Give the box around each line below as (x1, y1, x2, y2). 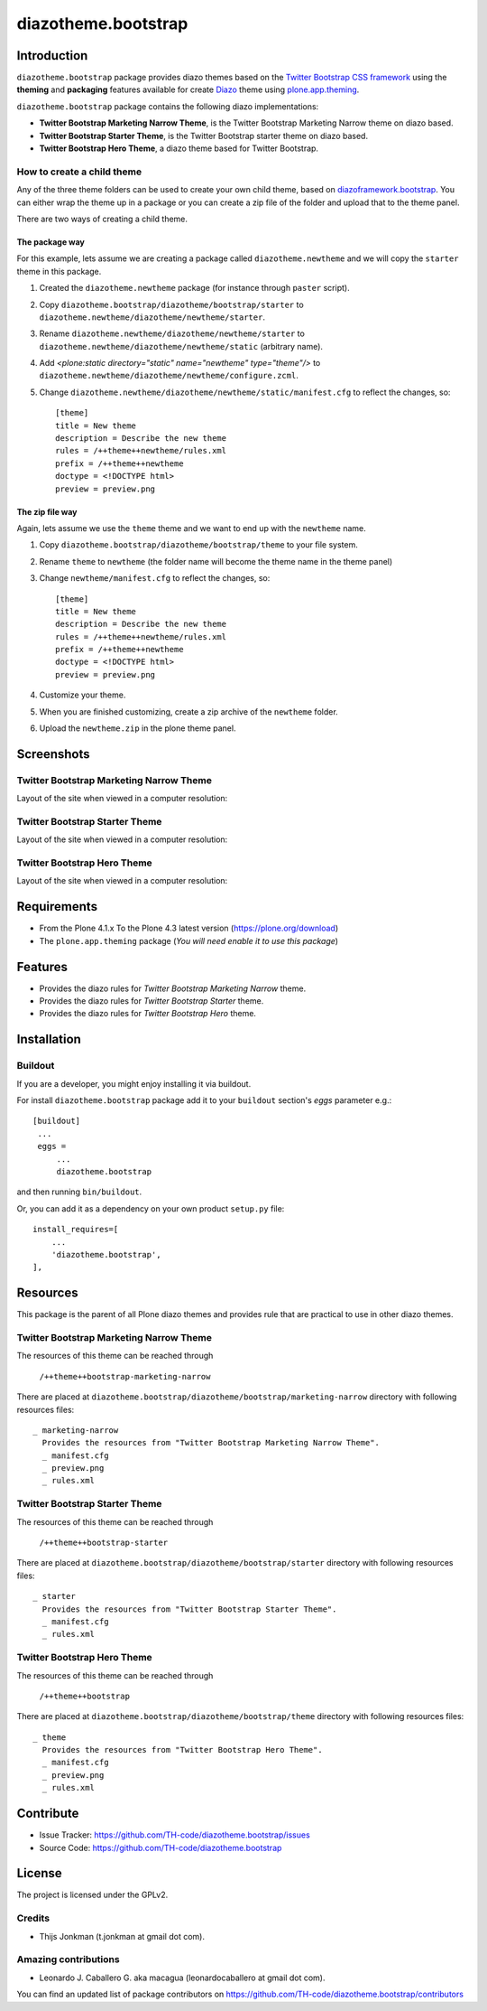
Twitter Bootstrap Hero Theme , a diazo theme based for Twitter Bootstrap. (39, 143, 319, 154)
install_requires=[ (32, 1224, 119, 1235)
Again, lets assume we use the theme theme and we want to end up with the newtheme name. (16, 522, 366, 533)
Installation (16, 1032, 81, 1047)
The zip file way (16, 506, 78, 517)
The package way (16, 236, 85, 248)
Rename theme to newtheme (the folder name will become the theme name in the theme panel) (39, 556, 393, 566)
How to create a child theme (16, 165, 142, 178)
